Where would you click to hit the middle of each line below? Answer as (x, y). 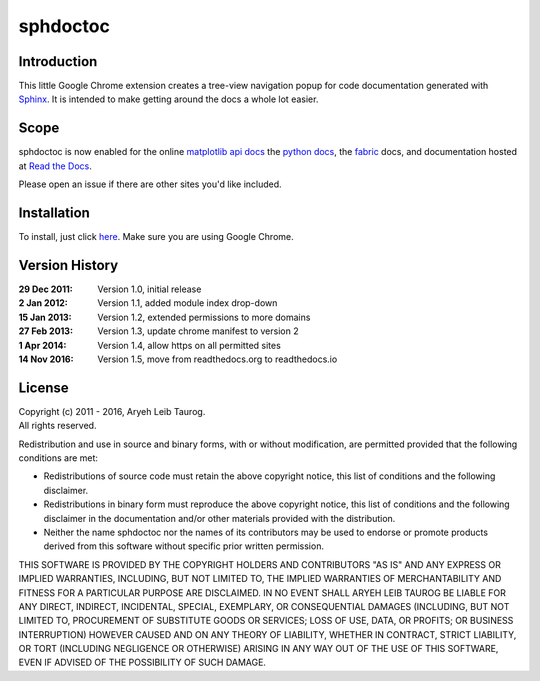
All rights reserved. (57, 426)
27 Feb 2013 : (46, 331)
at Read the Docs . (55, 166)
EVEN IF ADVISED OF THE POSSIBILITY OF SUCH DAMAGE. (142, 662)
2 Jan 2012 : (43, 303)
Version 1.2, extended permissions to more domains (204, 317)
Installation (54, 212)
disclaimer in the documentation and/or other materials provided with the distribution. (219, 518)
